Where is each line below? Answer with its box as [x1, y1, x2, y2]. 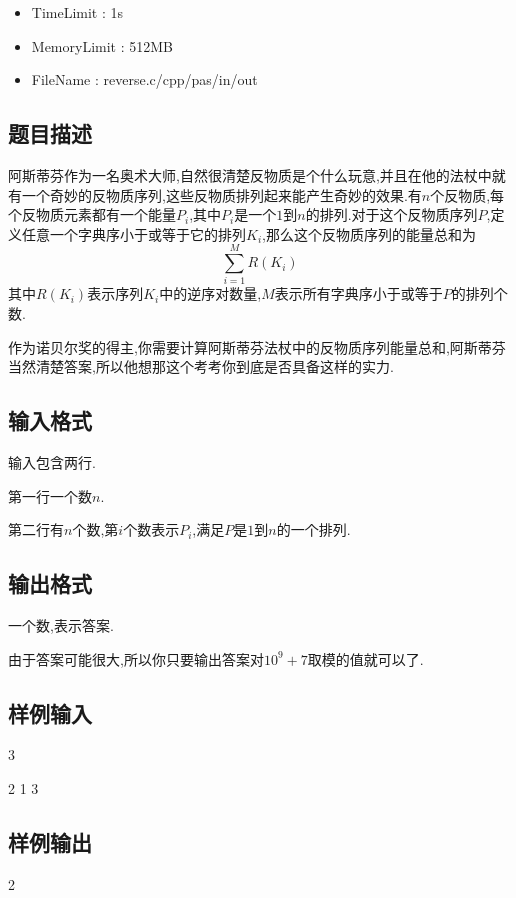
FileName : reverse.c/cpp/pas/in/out [31, 69, 258, 90]
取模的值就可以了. [307, 648, 424, 669]
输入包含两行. [8, 452, 96, 473]
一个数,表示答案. [8, 615, 114, 636]
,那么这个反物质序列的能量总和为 [262, 223, 476, 244]
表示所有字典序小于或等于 [274, 283, 443, 304]
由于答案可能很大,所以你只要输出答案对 [8, 648, 264, 669]
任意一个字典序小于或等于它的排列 [21, 223, 246, 244]
